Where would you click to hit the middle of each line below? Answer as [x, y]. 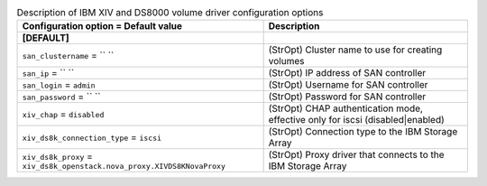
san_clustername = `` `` [68, 56]
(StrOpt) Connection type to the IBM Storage [363, 132]
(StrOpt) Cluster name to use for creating [355, 50]
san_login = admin [59, 85]
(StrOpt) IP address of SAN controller [347, 73]
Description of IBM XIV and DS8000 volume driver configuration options [170, 13]
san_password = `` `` [61, 97]
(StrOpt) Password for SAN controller [347, 97]
